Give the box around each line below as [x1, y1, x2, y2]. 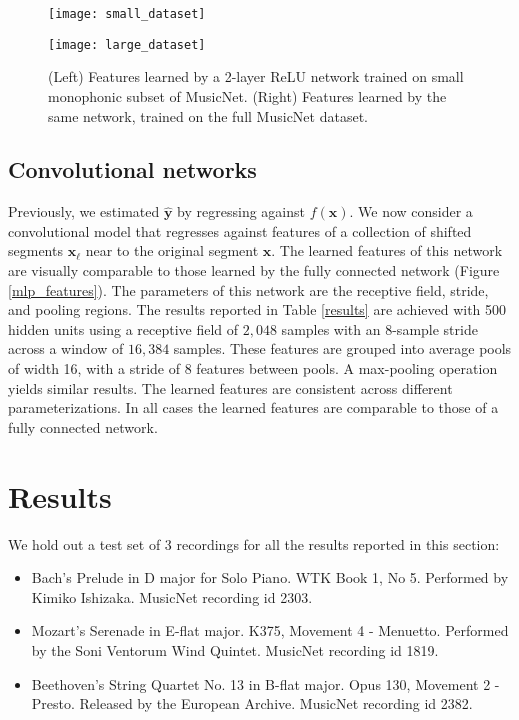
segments [8, 240, 63, 261]
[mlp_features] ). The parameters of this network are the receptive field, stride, [8, 279, 489, 300]
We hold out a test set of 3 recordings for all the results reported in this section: [8, 533, 500, 554]
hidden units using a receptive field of [8, 318, 239, 339]
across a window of [8, 338, 124, 359]
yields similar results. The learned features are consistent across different [8, 377, 453, 398]
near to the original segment [85, 240, 259, 261]
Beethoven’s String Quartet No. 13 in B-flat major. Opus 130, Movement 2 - [31, 673, 500, 694]
